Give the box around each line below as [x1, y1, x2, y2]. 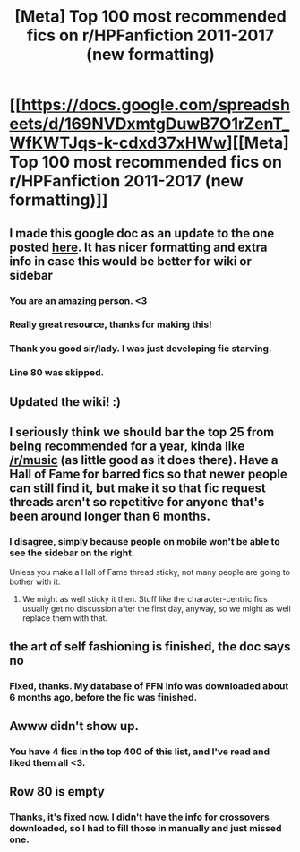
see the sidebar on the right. [9, 546, 135, 559]
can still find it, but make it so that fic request [9, 481, 267, 496]
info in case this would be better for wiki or [9, 254, 253, 269]
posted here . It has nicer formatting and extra [9, 239, 268, 254]
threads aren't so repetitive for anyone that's [9, 495, 265, 510]
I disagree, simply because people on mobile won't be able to [9, 535, 280, 547]
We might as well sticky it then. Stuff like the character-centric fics [21, 594, 268, 605]
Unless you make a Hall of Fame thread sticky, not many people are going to [9, 567, 291, 578]
